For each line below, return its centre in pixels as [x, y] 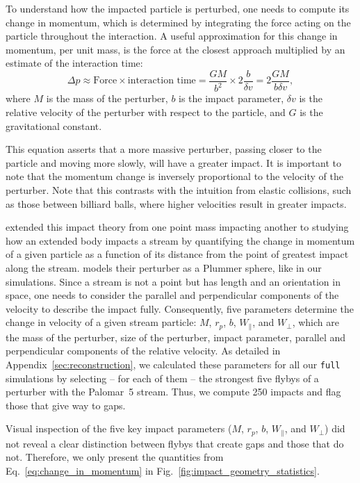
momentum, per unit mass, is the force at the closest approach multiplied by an [175, 49]
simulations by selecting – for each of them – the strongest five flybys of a [162, 378]
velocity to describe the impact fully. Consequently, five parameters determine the [180, 308]
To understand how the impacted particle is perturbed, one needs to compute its [178, 8]
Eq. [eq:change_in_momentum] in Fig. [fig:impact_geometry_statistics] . [163, 470]
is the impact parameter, [231, 98]
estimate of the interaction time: [74, 63]
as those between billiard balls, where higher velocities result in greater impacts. [176, 203]
